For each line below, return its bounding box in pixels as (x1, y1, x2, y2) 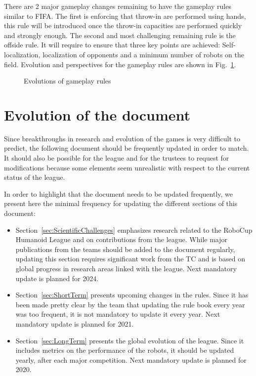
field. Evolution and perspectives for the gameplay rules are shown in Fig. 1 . (4, 59, 236, 69)
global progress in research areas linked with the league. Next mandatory (15, 263, 237, 273)
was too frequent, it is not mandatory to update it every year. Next (15, 309, 220, 319)
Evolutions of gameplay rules (24, 76, 111, 86)
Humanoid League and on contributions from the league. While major (15, 234, 227, 245)
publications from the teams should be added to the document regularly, (15, 244, 235, 254)
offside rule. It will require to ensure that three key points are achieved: (4, 40, 220, 50)
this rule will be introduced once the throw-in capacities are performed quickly (4, 20, 242, 31)
